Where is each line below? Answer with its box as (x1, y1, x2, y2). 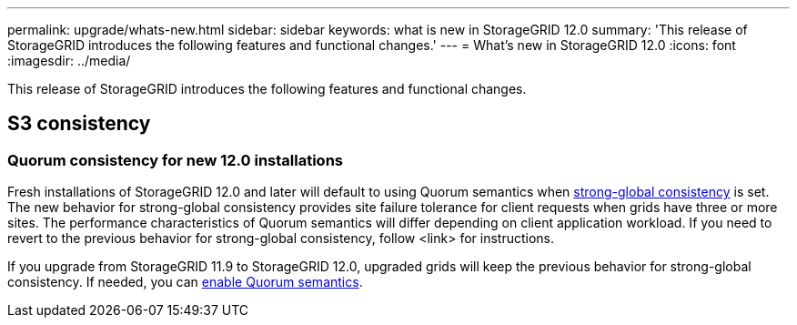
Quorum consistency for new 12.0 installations (7, 150, 343, 169)
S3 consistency (7, 112, 151, 136)
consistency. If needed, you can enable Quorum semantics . (7, 274, 363, 290)
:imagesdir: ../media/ (7, 53, 131, 68)
